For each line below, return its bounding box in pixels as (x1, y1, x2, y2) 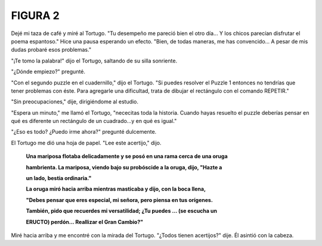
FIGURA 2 (11, 9, 60, 22)
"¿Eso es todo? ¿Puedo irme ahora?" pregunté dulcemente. (11, 128, 157, 135)
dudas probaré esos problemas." (11, 46, 92, 53)
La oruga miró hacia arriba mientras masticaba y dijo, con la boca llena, (26, 185, 206, 193)
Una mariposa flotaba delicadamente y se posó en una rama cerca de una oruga (26, 153, 228, 160)
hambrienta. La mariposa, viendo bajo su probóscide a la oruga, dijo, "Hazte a (26, 163, 222, 171)
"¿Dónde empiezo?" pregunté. (11, 68, 86, 75)
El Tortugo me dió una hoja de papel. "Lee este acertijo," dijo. (11, 139, 162, 146)
